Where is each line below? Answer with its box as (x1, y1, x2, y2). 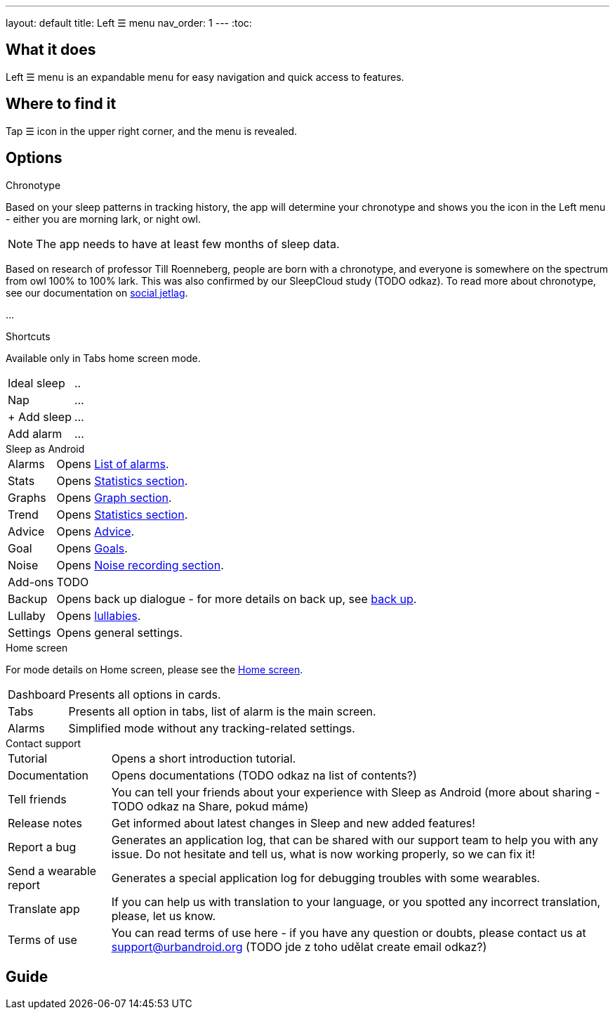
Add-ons (8, 574, 54, 589)
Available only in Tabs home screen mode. (6, 351, 201, 364)
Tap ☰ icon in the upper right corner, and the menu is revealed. (6, 124, 298, 137)
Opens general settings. (56, 625, 183, 640)
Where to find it (6, 95, 117, 113)
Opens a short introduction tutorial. (111, 751, 296, 765)
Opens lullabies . (56, 608, 141, 623)
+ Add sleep (8, 409, 72, 424)
